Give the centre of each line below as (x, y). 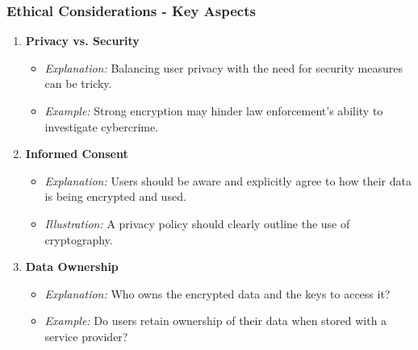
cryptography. (79, 239)
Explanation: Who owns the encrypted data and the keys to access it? (217, 293)
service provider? (86, 336)
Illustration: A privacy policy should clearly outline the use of (197, 223)
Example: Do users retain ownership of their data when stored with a (216, 321)
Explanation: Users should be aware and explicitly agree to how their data (228, 180)
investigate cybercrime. (102, 126)
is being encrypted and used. (115, 196)
